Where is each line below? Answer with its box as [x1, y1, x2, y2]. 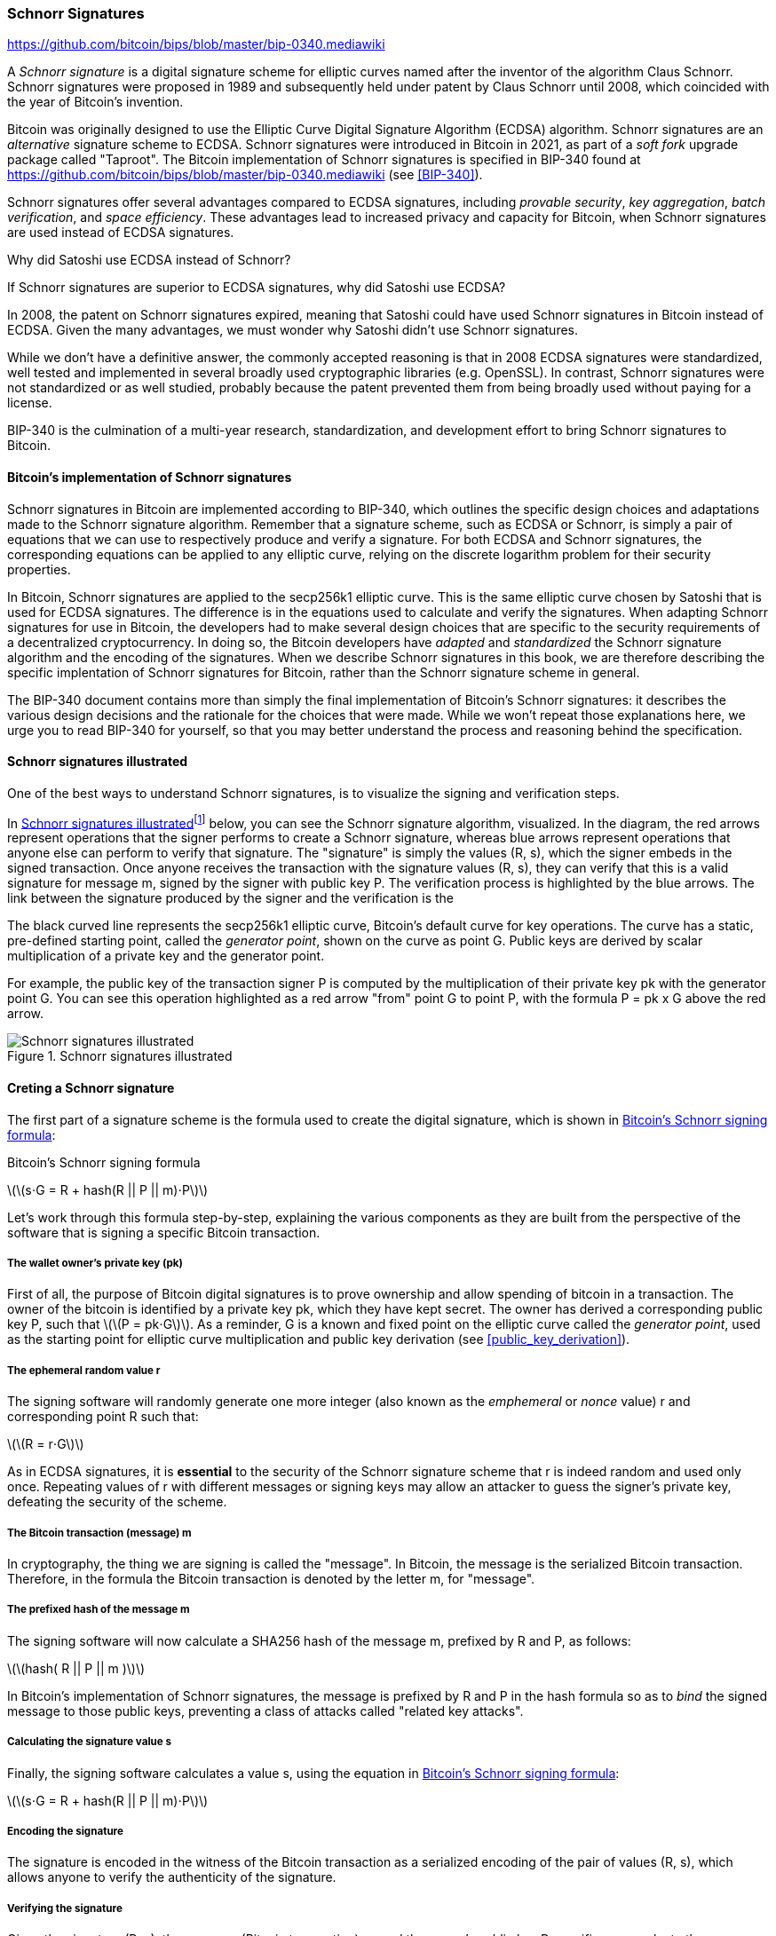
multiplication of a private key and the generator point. [7, 948, 325, 964]
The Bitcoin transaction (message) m [7, 1526, 192, 1539]
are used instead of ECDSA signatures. [7, 225, 234, 241]
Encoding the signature [7, 1824, 123, 1837]
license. [7, 395, 52, 411]
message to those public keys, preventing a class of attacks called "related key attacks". [7, 1703, 524, 1719]
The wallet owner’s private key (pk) [7, 1257, 183, 1270]
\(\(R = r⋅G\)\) [7, 1436, 84, 1452]
